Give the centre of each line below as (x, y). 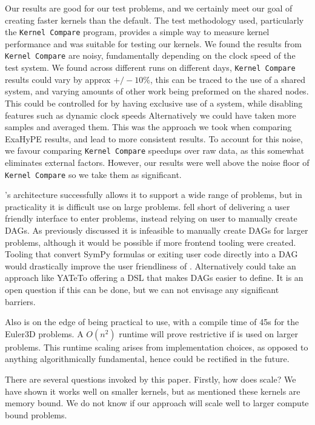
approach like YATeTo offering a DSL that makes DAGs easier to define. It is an (154, 278)
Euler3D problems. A (44, 333)
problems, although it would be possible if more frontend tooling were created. (151, 242)
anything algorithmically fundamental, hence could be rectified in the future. (147, 359)
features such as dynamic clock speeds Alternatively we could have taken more (151, 115)
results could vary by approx (58, 79)
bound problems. (36, 414)
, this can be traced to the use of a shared (228, 79)
